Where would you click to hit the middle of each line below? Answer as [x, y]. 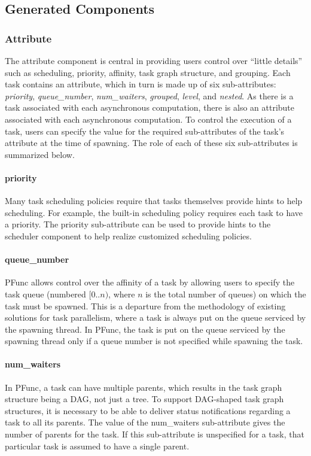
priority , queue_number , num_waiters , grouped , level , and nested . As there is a [149, 95]
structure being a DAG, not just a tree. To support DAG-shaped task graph [144, 399]
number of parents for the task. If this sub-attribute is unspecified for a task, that [155, 434]
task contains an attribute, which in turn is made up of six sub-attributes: [141, 84]
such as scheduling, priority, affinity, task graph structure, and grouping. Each [148, 72]
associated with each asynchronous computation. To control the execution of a [148, 119]
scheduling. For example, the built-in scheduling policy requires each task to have [154, 212]
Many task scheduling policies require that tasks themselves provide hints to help [154, 201]
